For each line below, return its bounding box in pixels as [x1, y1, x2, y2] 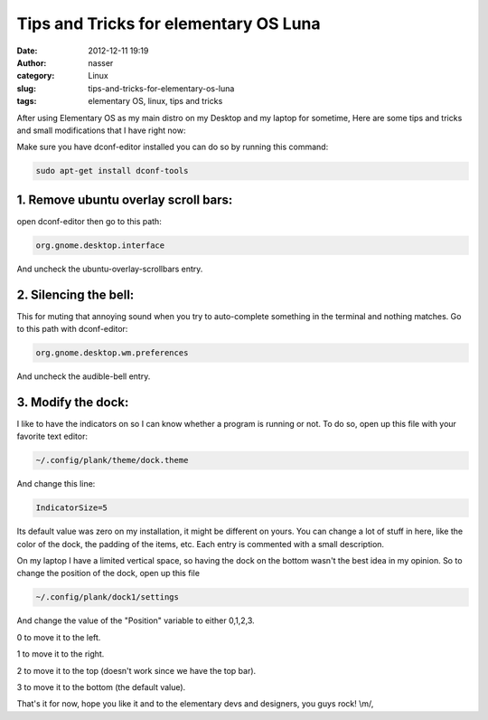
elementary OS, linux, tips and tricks [88, 96, 223, 107]
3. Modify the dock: [16, 394, 129, 410]
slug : [16, 82, 36, 94]
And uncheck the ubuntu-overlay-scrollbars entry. [16, 263, 203, 274]
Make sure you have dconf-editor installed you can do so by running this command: [16, 141, 329, 153]
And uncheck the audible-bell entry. [16, 371, 151, 382]
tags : [16, 96, 37, 107]
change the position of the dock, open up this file [16, 568, 201, 579]
